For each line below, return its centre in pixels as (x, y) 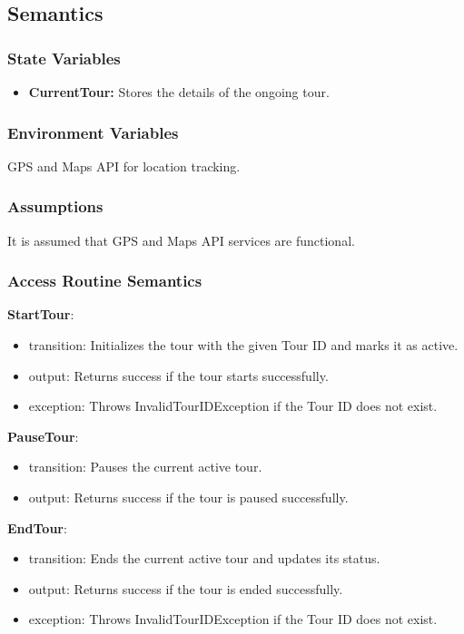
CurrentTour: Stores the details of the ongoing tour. (179, 92)
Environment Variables (93, 132)
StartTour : (41, 314)
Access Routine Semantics (105, 281)
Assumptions (55, 206)
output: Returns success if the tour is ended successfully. (186, 588)
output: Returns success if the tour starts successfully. (178, 375)
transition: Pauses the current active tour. (145, 467)
